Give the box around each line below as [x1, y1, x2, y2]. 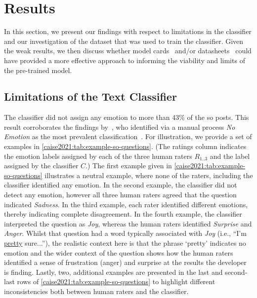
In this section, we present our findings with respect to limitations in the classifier [4, 26, 252, 37]
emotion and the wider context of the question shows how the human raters [4, 247, 233, 258]
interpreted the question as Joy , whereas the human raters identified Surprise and [4, 218, 252, 228]
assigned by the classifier [4, 160, 79, 171]
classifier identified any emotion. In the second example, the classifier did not [4, 180, 237, 190]
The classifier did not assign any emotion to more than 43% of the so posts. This [4, 112, 249, 122]
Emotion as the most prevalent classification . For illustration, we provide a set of [4, 131, 252, 142]
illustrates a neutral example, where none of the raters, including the [44, 170, 253, 180]
